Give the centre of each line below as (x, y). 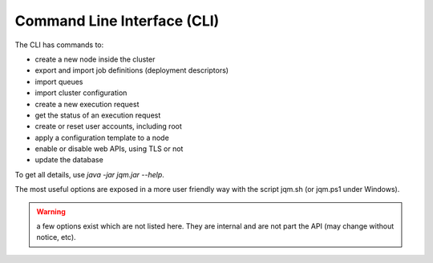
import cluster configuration (81, 93)
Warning (51, 211)
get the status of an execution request (98, 115)
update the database (69, 160)
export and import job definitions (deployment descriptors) (132, 70)
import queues (59, 82)
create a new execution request (87, 104)
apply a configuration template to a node (102, 137)
